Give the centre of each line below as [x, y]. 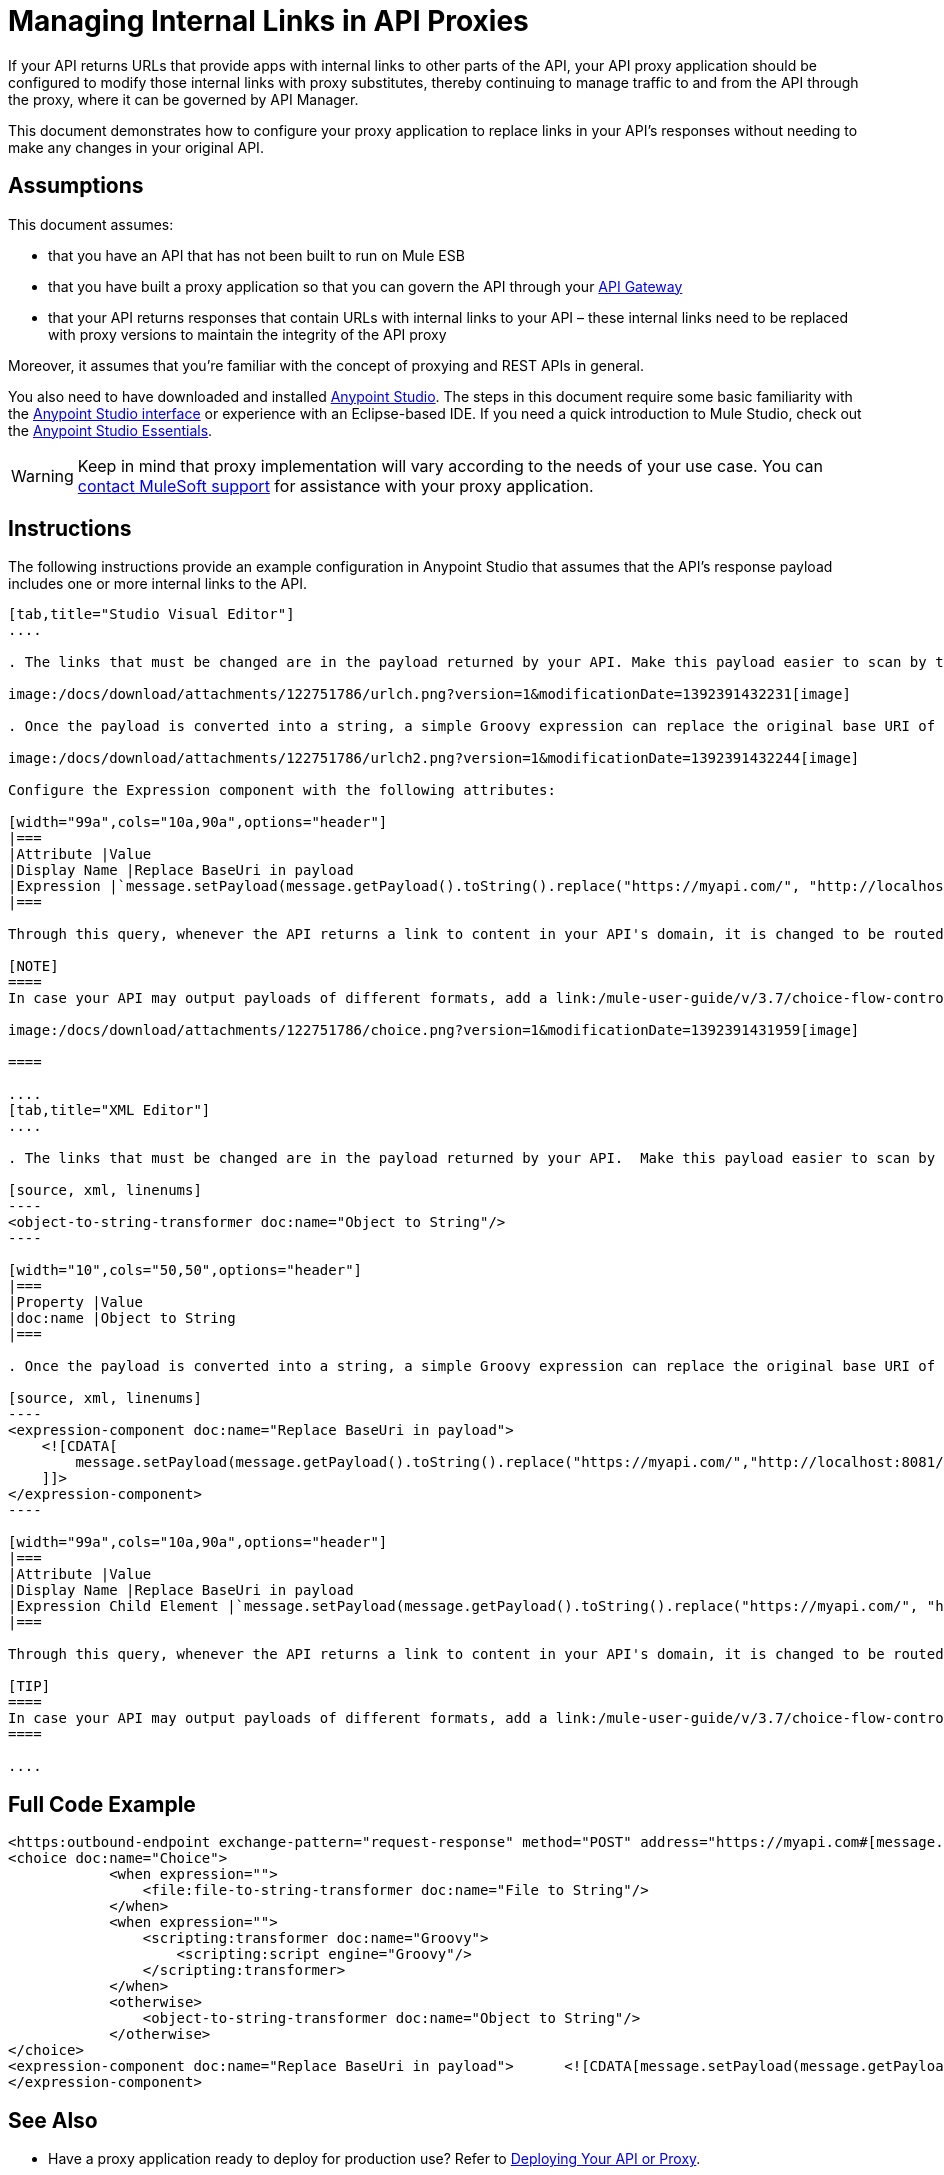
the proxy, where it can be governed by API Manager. [183, 99]
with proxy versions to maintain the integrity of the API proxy [247, 334]
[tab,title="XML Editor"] [109, 1110]
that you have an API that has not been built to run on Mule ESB [256, 255]
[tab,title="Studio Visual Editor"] [151, 614]
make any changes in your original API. [136, 147]
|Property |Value [75, 1302]
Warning [42, 475]
